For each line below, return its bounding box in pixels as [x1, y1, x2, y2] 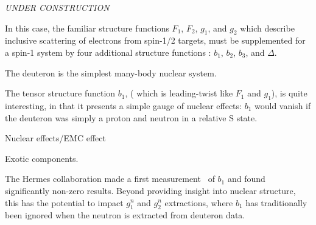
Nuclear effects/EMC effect [5, 132, 106, 144]
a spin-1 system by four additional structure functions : [5, 45, 211, 58]
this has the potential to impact [5, 196, 124, 209]
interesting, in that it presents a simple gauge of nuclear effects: [5, 99, 242, 112]
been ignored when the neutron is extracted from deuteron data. [5, 209, 245, 221]
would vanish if [254, 99, 311, 112]
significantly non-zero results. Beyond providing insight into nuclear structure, [5, 184, 296, 196]
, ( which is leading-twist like [125, 87, 233, 99]
